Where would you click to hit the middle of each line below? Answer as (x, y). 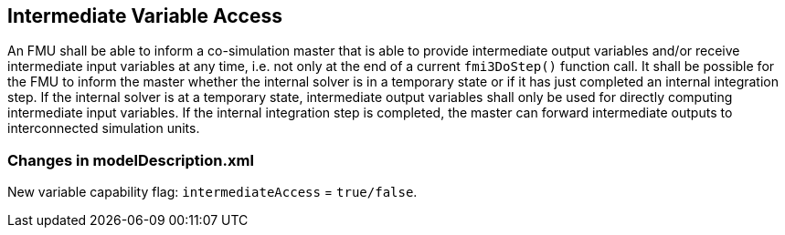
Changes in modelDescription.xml (131, 160)
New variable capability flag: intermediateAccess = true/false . (212, 192)
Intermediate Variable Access (145, 16)
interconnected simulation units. (104, 128)
